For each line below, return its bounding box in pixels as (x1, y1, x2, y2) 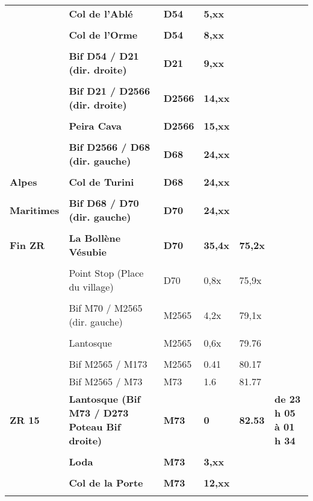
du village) (69, 280, 114, 294)
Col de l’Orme (69, 28, 138, 42)
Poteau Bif (69, 420, 121, 433)
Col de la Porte (69, 476, 143, 490)
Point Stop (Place (69, 266, 144, 280)
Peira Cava (69, 119, 122, 133)
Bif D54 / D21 (69, 49, 139, 63)
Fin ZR (10, 238, 45, 252)
